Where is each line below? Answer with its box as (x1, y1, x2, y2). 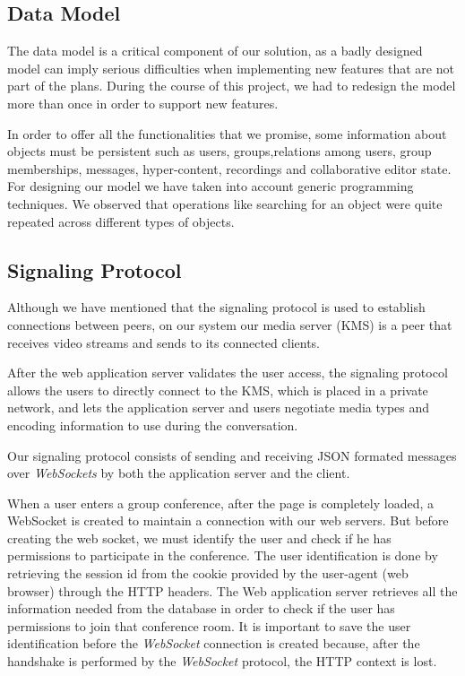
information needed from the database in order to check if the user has (7, 599, 395, 618)
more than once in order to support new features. (7, 93, 279, 112)
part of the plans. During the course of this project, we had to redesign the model (7, 76, 456, 95)
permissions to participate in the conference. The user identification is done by (7, 546, 438, 565)
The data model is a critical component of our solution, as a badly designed (7, 41, 423, 60)
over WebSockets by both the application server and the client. (7, 464, 350, 482)
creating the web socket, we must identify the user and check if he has (7, 528, 392, 547)
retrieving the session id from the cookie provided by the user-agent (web (7, 564, 409, 583)
